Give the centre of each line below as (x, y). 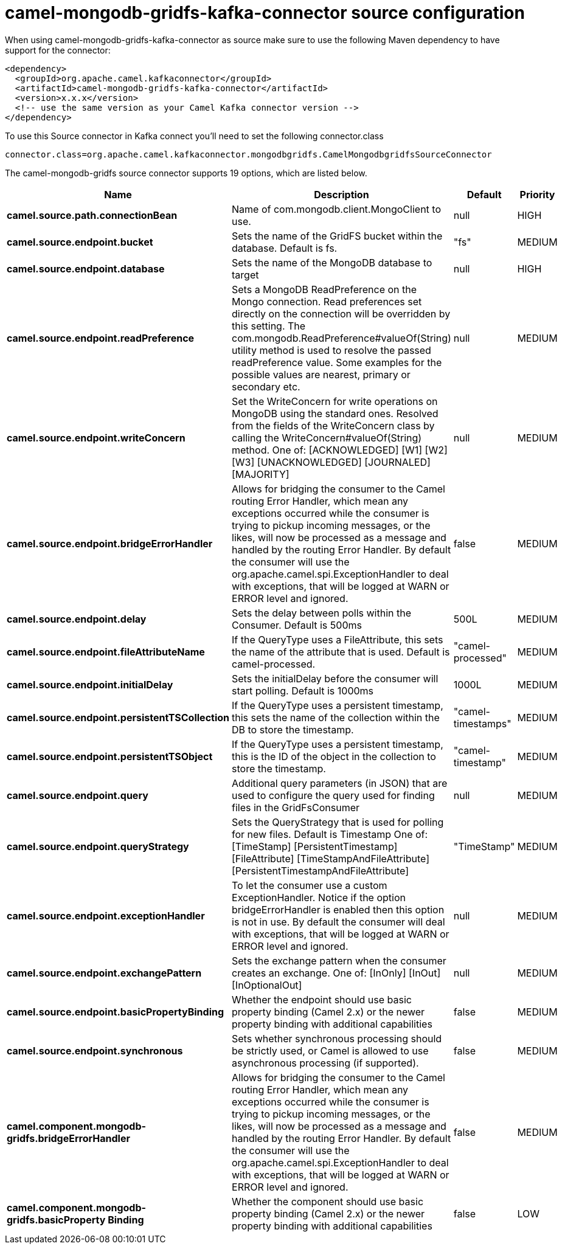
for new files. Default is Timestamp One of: (330, 834)
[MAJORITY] (261, 474)
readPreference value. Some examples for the (337, 362)
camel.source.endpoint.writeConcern (96, 438)
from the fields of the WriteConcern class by (333, 425)
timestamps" (482, 723)
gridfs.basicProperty (56, 1220)
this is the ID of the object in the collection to (334, 756)
